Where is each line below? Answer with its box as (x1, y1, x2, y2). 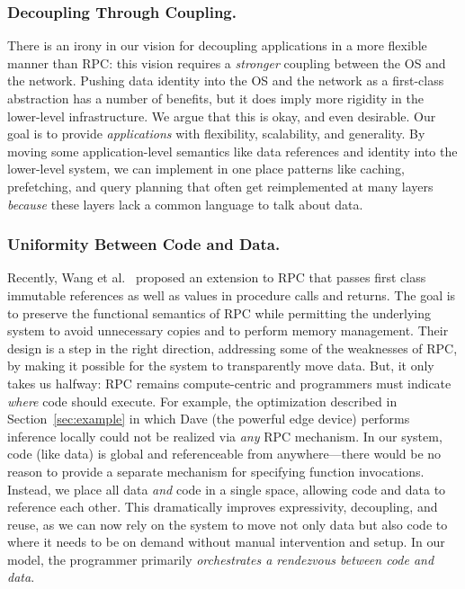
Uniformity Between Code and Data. (7, 233, 281, 255)
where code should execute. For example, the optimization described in (7, 391, 398, 410)
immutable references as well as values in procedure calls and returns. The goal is (7, 285, 456, 304)
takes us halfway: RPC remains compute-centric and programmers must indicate (7, 373, 452, 392)
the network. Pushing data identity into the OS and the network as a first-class (7, 71, 444, 90)
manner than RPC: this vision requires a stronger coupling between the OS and (7, 53, 446, 72)
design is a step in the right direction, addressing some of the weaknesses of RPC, (7, 338, 458, 357)
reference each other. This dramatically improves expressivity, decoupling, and (7, 497, 438, 516)
